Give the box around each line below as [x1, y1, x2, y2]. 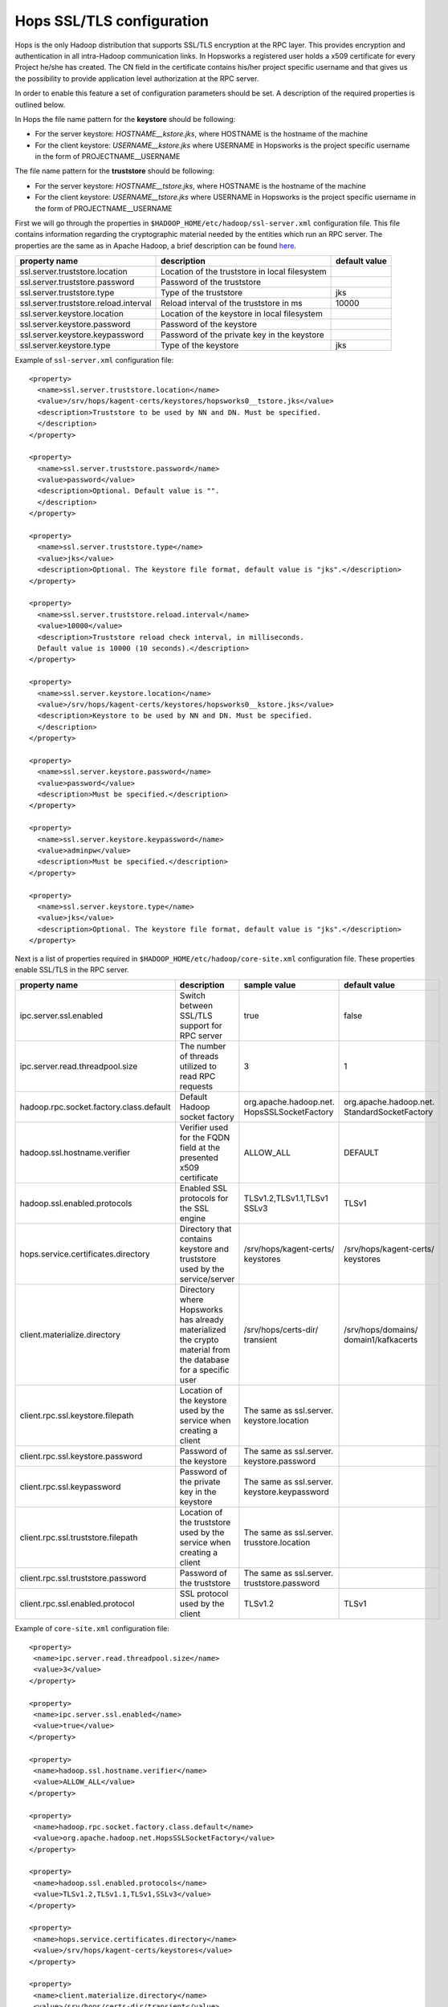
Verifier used [179, 1122, 229, 1134]
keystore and [179, 1244, 229, 1255]
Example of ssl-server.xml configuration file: [14, 356, 174, 365]
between [179, 1000, 213, 1012]
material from [179, 1345, 230, 1356]
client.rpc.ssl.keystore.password [19, 1451, 143, 1462]
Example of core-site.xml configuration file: [14, 1624, 170, 1634]
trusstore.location [243, 1537, 311, 1549]
